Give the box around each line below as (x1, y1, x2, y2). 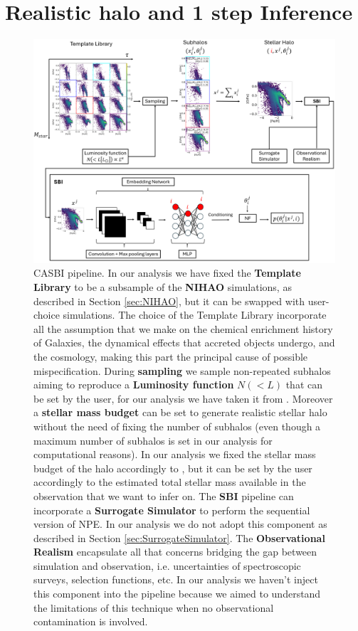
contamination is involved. (33, 614, 148, 629)
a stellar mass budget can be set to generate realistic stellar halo (33, 405, 327, 420)
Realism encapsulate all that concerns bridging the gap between (33, 544, 317, 559)
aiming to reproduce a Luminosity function (33, 377, 234, 392)
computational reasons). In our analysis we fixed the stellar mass (33, 447, 316, 462)
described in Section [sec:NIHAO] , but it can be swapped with (33, 293, 305, 308)
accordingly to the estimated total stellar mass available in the (33, 474, 306, 489)
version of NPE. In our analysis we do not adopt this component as (33, 516, 327, 531)
